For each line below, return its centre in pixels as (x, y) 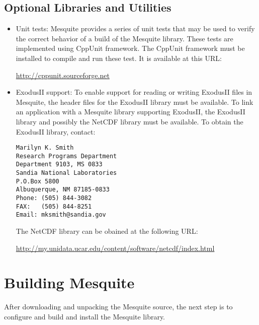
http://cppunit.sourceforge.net (63, 75)
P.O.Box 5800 (37, 181)
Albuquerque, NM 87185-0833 (63, 190)
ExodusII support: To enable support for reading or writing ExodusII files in (134, 92)
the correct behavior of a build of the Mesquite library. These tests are (124, 38)
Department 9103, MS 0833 (59, 165)
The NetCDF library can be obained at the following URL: (107, 231)
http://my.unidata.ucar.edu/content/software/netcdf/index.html (115, 248)
